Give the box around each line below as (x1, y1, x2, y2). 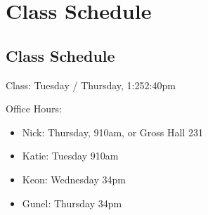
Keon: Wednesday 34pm (22, 171, 126, 186)
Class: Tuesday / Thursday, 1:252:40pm (6, 77, 176, 92)
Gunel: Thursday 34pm (22, 195, 122, 210)
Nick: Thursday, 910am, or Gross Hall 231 (22, 124, 203, 139)
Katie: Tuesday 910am (22, 148, 119, 163)
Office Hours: (6, 101, 62, 116)
